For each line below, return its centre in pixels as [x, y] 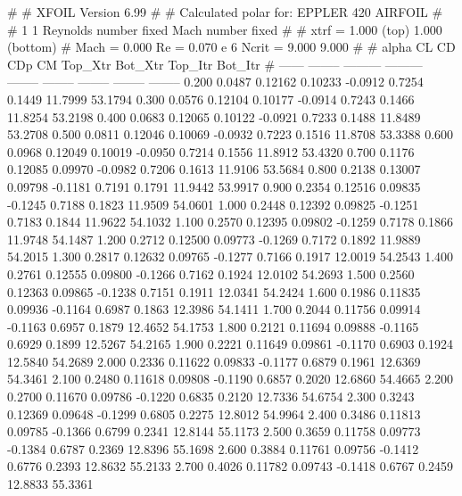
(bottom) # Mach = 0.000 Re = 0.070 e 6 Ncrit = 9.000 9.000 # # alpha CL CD [231, 47]
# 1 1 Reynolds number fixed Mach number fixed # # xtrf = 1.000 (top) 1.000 [225, 29]
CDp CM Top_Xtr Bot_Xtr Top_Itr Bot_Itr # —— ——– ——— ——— [215, 64]
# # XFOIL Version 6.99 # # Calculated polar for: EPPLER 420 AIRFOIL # [225, 12]
